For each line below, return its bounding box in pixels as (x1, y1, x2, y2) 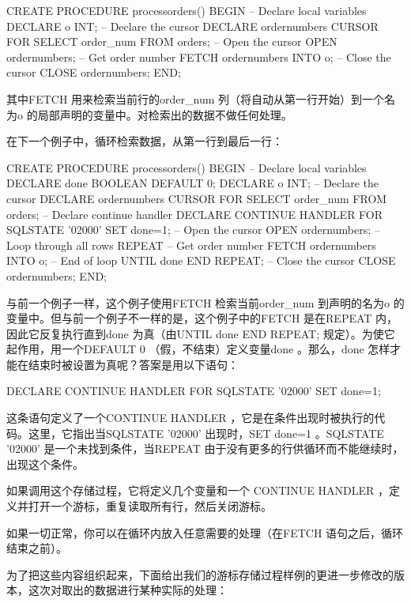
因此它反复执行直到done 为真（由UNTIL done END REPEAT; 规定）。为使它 (6, 325, 395, 341)
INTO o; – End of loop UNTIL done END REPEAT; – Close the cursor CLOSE (6, 252, 396, 269)
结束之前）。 (6, 540, 67, 556)
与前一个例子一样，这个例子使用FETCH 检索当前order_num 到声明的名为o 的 (6, 294, 405, 311)
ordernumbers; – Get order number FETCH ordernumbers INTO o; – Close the (6, 48, 391, 65)
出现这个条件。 (6, 455, 84, 472)
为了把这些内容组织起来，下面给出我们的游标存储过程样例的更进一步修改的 (6, 566, 394, 582)
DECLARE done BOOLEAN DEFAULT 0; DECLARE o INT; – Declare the (6, 175, 379, 191)
